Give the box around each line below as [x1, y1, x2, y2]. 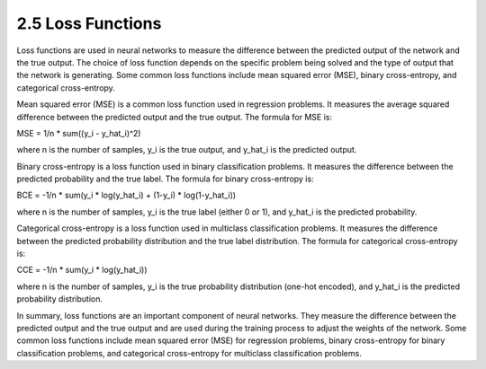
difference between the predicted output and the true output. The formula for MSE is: [16, 111, 333, 122]
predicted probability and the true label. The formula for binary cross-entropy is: [16, 173, 314, 184]
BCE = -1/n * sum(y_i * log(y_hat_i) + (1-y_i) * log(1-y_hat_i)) [16, 189, 237, 201]
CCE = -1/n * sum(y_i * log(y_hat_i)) [16, 265, 148, 276]
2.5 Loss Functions [16, 13, 162, 33]
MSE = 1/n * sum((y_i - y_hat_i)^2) [16, 127, 141, 138]
